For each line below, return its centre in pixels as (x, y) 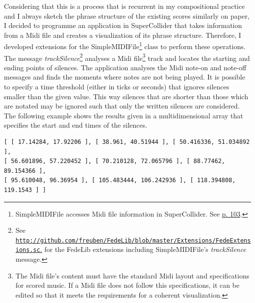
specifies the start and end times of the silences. (76, 125)
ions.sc (28, 250)
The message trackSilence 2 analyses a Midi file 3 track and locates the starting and (127, 57)
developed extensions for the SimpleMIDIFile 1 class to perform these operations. (125, 46)
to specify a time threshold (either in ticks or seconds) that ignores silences (117, 87)
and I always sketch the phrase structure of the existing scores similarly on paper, (127, 15)
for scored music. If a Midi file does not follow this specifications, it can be (127, 285)
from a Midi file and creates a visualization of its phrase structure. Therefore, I (123, 35)
